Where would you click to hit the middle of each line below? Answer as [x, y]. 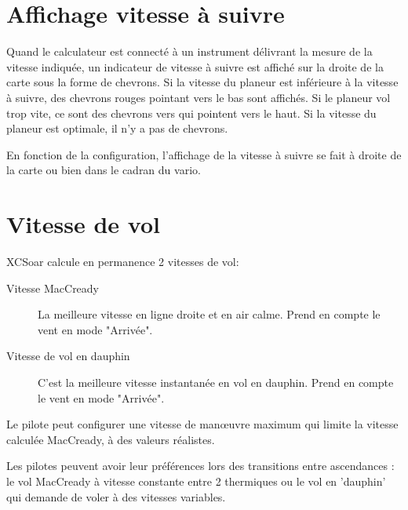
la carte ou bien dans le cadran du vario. [104, 170]
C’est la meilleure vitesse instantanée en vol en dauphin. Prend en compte [216, 382]
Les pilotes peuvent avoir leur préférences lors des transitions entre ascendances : [200, 466]
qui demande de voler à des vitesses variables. [116, 496]
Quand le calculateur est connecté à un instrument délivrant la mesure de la [189, 51]
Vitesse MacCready [53, 288]
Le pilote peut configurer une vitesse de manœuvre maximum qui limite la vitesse [202, 424]
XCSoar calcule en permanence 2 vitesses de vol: [123, 261]
